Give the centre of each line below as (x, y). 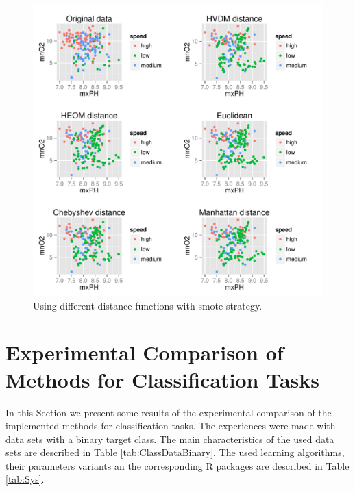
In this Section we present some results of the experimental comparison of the (169, 412)
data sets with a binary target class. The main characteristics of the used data (170, 439)
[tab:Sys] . (25, 479)
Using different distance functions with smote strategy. (148, 305)
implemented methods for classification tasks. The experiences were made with (171, 426)
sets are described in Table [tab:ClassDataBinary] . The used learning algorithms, (175, 452)
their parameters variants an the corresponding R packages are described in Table (177, 465)
